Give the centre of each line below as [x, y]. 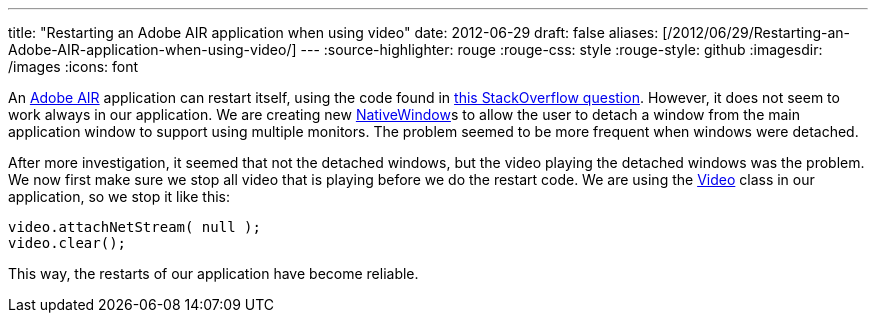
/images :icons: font [73, 66]
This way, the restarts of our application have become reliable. [213, 273]
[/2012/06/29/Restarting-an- [756, 32]
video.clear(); [67, 243]
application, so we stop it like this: [119, 196]
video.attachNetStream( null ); [134, 227]
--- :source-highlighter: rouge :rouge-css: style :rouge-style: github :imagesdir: [561, 49]
